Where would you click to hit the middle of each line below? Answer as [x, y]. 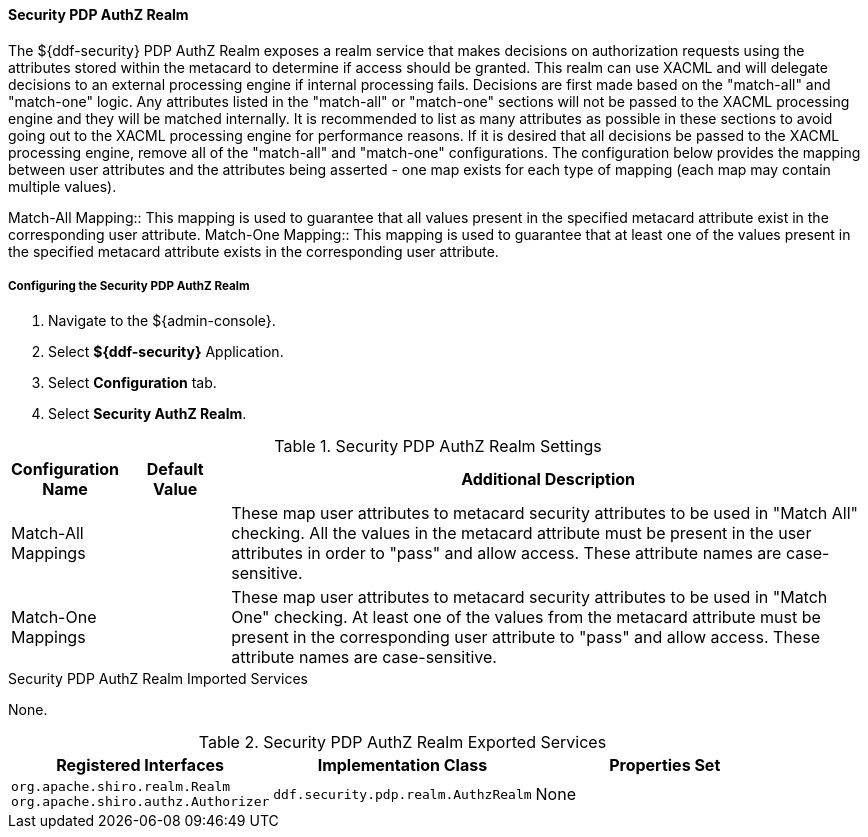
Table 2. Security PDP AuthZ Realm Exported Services [402, 742]
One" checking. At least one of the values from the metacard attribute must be [526, 617]
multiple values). [62, 186]
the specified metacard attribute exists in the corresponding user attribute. [253, 251]
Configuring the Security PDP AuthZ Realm [129, 286]
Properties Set [665, 765]
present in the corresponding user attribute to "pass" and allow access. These [525, 637]
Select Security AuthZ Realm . [147, 414]
